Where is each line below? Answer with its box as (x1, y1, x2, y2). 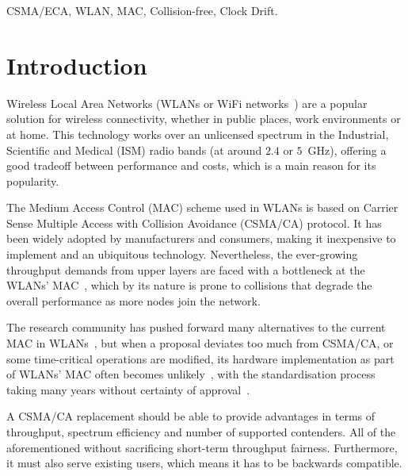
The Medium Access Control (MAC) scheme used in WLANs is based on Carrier (6, 199, 398, 216)
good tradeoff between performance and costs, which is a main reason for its (6, 157, 376, 174)
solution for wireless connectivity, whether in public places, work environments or (6, 110, 401, 127)
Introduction (6, 48, 147, 81)
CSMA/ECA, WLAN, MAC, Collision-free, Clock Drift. (6, 2, 278, 18)
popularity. (6, 172, 59, 189)
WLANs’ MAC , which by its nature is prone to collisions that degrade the (6, 277, 372, 294)
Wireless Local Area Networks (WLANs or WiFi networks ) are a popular (6, 94, 368, 111)
